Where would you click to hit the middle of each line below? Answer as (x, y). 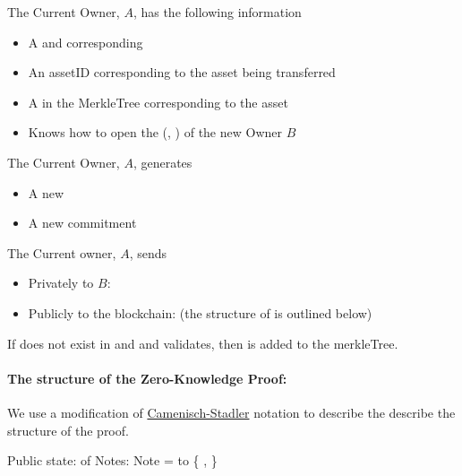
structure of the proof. (68, 430)
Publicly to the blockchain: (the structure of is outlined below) (200, 312)
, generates (163, 162)
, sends (148, 252)
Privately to (61, 283)
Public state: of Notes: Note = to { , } (112, 460)
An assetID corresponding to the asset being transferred (182, 72)
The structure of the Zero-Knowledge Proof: (147, 378)
